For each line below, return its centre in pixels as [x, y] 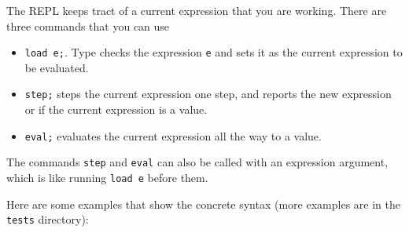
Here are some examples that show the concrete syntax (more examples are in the [203, 204]
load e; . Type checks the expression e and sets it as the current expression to [214, 52]
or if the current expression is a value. [116, 109]
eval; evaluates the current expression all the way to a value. [173, 135]
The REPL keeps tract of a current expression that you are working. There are [197, 10]
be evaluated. [57, 67]
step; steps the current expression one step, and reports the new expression [208, 94]
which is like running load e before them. [107, 177]
